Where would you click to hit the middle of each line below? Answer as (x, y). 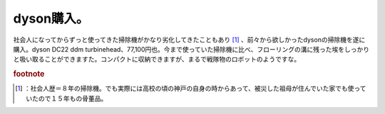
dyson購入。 (51, 18)
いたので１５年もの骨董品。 (67, 98)
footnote (29, 74)
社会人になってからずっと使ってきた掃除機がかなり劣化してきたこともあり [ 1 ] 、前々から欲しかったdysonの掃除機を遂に (189, 40)
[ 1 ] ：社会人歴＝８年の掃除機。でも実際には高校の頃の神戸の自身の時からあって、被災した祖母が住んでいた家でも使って (191, 89)
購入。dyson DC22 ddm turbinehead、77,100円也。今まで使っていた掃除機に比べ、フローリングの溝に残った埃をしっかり (191, 49)
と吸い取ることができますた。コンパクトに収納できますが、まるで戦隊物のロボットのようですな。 (157, 59)
